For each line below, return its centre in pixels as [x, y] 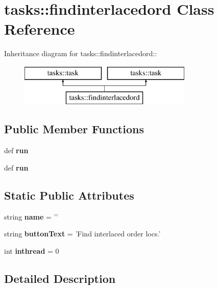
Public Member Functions [74, 129]
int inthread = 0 [32, 250]
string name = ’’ [31, 216]
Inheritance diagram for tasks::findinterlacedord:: [81, 53]
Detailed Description [60, 278]
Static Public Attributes [69, 195]
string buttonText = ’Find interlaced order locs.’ [82, 234]
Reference [40, 29]
